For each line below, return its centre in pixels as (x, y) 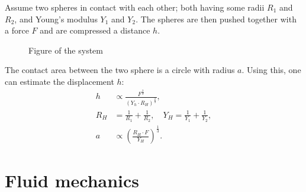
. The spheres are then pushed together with (216, 19)
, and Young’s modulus (56, 19)
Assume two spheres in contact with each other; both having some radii (135, 7)
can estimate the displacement (59, 81)
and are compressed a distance (95, 30)
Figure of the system (66, 50)
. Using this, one (271, 70)
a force (17, 30)
